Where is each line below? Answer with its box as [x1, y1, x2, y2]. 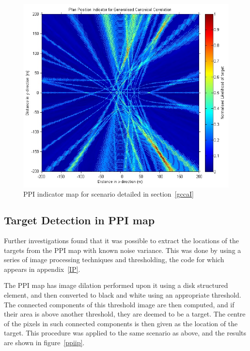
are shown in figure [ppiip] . [4, 337, 85, 348]
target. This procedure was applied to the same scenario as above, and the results [4, 328, 247, 338]
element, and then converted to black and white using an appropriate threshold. [4, 290, 241, 300]
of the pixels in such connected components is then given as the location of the [4, 318, 238, 328]
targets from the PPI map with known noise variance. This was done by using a [4, 245, 241, 255]
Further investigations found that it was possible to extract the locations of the [4, 235, 239, 246]
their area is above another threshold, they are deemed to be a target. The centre [4, 309, 246, 319]
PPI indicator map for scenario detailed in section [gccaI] [23, 189, 194, 199]
